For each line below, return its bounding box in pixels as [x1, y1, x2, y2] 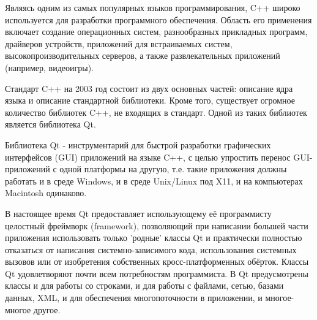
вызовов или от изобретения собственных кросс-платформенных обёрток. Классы [5, 255, 309, 268]
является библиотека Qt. [5, 118, 96, 131]
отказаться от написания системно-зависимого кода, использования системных [5, 243, 297, 256]
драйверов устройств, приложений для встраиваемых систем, [5, 37, 233, 50]
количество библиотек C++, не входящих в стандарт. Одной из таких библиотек [5, 105, 307, 118]
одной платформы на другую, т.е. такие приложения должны [59, 162, 287, 175]
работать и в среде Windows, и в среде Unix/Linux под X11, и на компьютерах [5, 174, 303, 187]
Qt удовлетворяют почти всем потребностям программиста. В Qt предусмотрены [5, 267, 308, 280]
